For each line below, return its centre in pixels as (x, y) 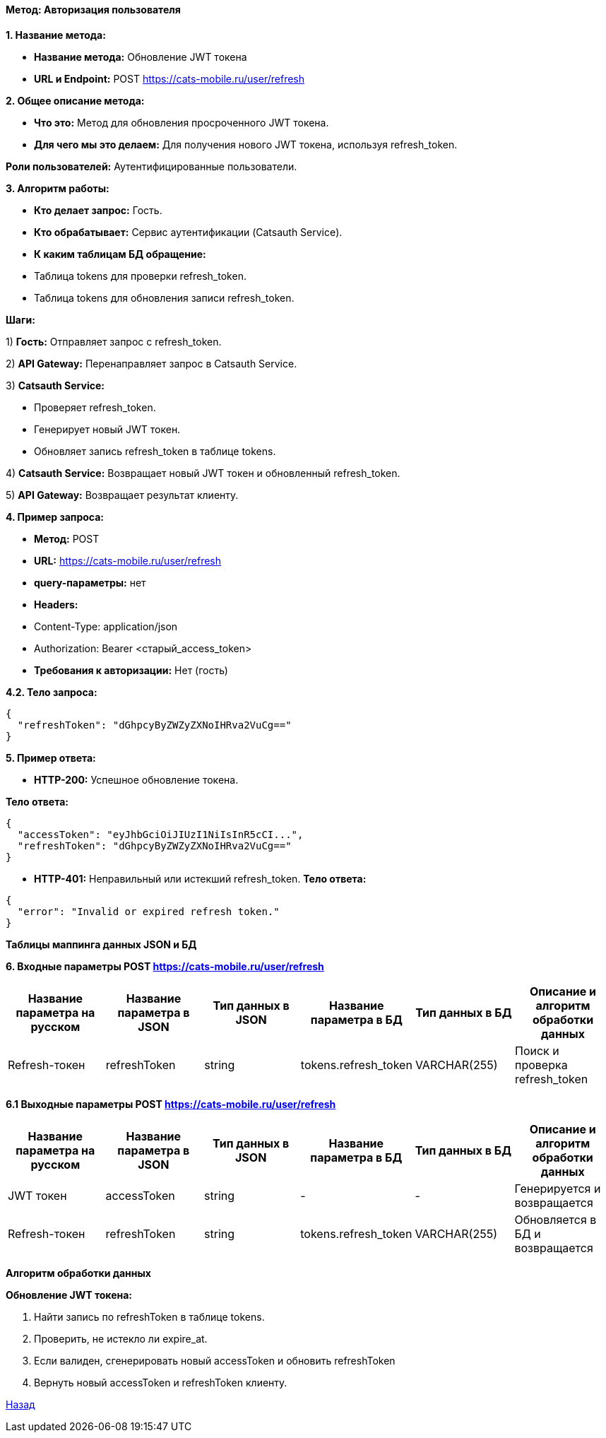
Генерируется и (558, 1188)
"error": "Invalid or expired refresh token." (148, 911)
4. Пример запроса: (55, 517)
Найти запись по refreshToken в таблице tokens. (149, 1316)
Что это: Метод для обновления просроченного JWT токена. (182, 122)
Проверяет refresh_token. (95, 407)
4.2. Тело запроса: (52, 692)
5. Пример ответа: (51, 758)
